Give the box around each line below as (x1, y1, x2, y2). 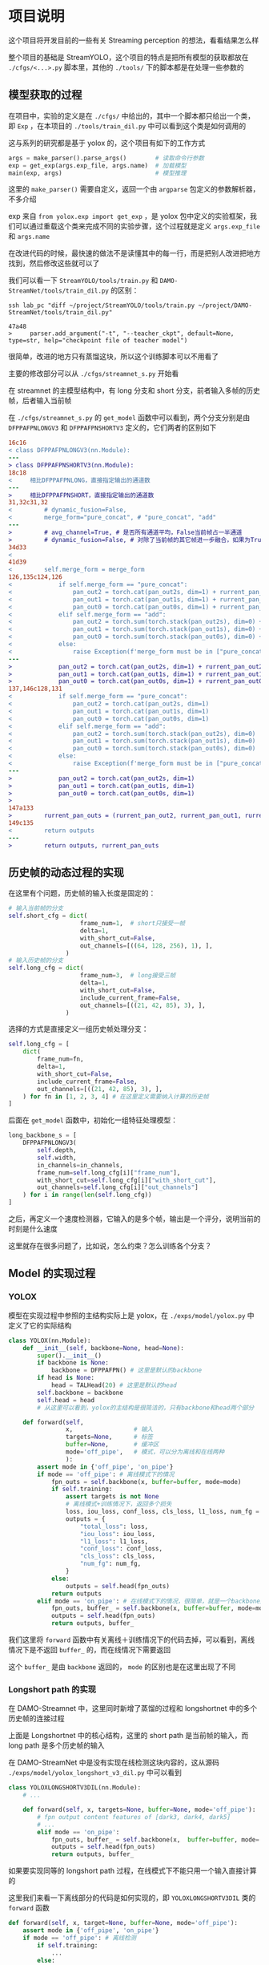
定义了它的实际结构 (8, 1320, 72, 1330)
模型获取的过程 (8, 88, 82, 102)
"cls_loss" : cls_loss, (79, 1552, 156, 1560)
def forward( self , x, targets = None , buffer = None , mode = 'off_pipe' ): (22, 1805, 256, 1814)
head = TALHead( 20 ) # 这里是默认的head (50, 1381, 178, 1389)
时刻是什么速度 (8, 1224, 58, 1234)
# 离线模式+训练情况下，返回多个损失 (65, 1500, 172, 1508)
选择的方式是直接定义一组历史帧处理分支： (8, 1024, 149, 1034)
